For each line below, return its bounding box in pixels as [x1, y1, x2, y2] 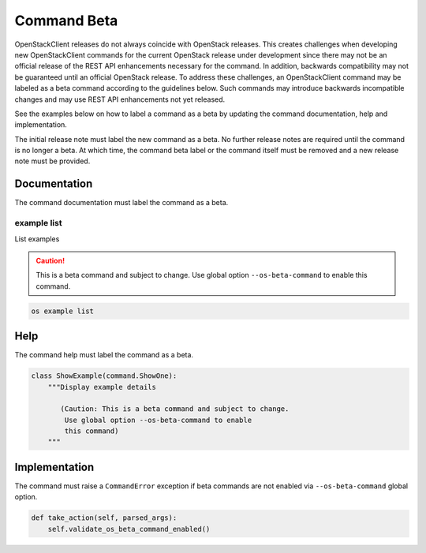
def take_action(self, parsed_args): [31, 514, 177, 522]
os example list [31, 306, 95, 316]
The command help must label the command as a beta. [14, 350, 193, 360]
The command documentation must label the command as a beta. [14, 198, 229, 207]
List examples [14, 234, 60, 244]
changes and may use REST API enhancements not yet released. [14, 95, 226, 104]
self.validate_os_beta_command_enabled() [47, 525, 211, 533]
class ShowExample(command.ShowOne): [31, 372, 177, 380]
